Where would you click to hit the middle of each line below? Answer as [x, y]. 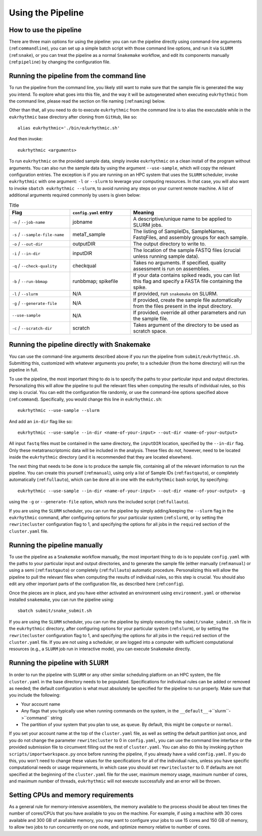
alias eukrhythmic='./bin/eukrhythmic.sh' [69, 128]
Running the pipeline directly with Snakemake [80, 345]
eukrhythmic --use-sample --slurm [58, 410]
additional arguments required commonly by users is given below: [75, 195]
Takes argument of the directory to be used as [186, 325]
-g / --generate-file [34, 303]
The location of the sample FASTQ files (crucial [187, 250]
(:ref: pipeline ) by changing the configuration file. [60, 62]
